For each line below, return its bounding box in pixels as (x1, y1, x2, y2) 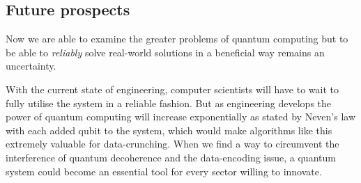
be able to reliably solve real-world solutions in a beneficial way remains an (6, 45, 325, 59)
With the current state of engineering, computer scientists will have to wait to (6, 81, 339, 96)
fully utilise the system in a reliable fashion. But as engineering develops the (6, 95, 332, 110)
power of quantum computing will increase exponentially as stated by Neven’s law (6, 109, 356, 124)
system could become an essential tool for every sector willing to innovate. (6, 164, 322, 178)
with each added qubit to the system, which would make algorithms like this (6, 122, 332, 137)
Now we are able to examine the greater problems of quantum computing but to (6, 31, 348, 46)
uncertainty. (6, 58, 56, 73)
